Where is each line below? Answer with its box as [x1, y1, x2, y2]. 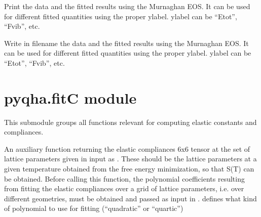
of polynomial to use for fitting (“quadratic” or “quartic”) [4, 203, 183, 213]
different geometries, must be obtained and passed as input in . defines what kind [4, 193, 257, 203]
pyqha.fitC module [4, 87, 137, 108]
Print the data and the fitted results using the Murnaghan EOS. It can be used [4, 1, 250, 11]
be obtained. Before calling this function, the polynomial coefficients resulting [4, 173, 245, 184]
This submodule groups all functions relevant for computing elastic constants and [4, 116, 257, 127]
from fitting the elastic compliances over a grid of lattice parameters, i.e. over [4, 183, 244, 194]
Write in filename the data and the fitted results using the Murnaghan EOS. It [4, 37, 249, 48]
